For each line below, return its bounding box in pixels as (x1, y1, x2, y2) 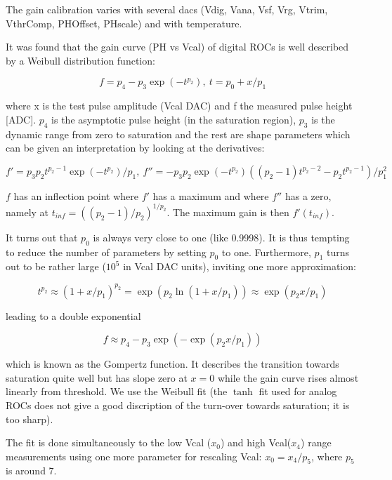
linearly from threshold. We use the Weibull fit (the (6, 384, 228, 399)
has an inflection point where (13, 188, 139, 203)
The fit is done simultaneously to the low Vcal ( (6, 435, 211, 450)
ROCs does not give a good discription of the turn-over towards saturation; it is (6, 397, 350, 412)
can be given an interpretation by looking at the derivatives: (6, 140, 265, 155)
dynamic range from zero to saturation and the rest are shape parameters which (6, 126, 351, 141)
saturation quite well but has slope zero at (6, 370, 188, 385)
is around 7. (6, 463, 57, 478)
